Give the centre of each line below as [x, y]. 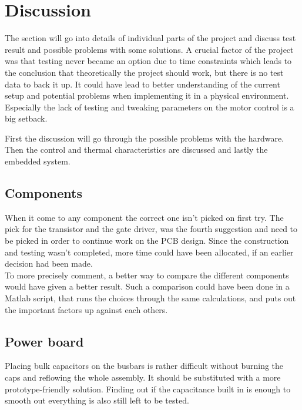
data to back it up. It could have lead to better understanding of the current [142, 84]
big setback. [26, 118]
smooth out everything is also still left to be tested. [97, 400]
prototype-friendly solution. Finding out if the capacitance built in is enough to [148, 389]
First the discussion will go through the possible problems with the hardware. [145, 138]
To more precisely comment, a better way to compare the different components [147, 275]
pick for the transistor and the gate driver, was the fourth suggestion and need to [151, 229]
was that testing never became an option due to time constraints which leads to [148, 61]
